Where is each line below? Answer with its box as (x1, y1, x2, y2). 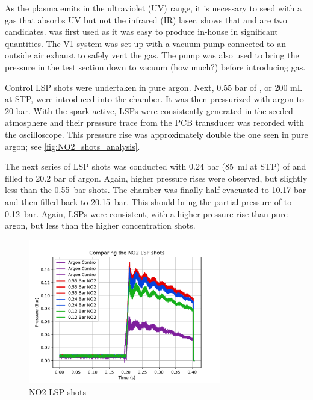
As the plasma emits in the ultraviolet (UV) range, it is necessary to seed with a (5, 2, 302, 14)
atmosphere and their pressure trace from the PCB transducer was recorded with (5, 116, 304, 129)
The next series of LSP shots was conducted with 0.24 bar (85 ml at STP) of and (5, 160, 306, 173)
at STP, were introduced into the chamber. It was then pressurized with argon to (5, 93, 304, 105)
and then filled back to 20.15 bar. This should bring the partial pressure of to (5, 195, 292, 208)
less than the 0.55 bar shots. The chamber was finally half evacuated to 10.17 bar (5, 183, 306, 196)
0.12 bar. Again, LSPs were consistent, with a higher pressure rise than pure (5, 207, 288, 220)
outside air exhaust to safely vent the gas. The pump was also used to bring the (5, 49, 299, 61)
